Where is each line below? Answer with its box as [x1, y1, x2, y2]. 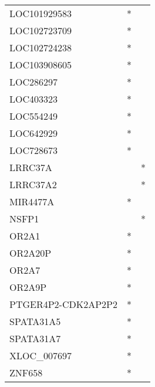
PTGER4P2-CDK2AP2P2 [9, 297, 117, 311]
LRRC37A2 [9, 178, 57, 191]
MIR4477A [9, 195, 55, 208]
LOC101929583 [9, 6, 72, 20]
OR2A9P [9, 280, 47, 294]
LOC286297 [9, 75, 58, 88]
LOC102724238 [9, 41, 72, 54]
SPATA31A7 [9, 332, 61, 345]
